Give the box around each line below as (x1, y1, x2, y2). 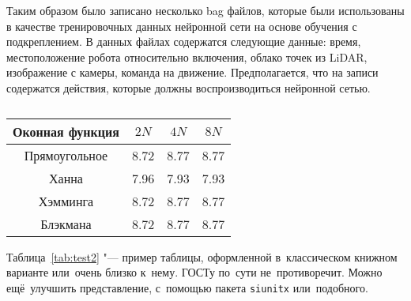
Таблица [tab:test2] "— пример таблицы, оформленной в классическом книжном (6, 248, 398, 265)
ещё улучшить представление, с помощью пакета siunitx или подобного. (6, 279, 368, 295)
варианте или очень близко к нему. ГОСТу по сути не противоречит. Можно (6, 264, 383, 280)
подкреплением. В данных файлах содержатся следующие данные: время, (6, 33, 361, 50)
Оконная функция (13, 122, 119, 141)
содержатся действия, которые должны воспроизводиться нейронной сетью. (6, 79, 371, 96)
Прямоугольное (24, 145, 108, 164)
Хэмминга (38, 191, 94, 210)
